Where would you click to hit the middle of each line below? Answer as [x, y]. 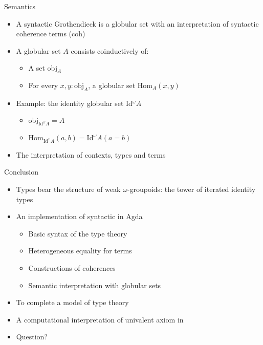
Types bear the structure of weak [68, 189]
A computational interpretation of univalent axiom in [100, 319]
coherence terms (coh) [51, 34]
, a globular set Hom [120, 85]
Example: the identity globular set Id [74, 103]
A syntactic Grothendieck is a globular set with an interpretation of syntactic [137, 23]
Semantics [20, 6]
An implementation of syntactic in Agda [79, 216]
